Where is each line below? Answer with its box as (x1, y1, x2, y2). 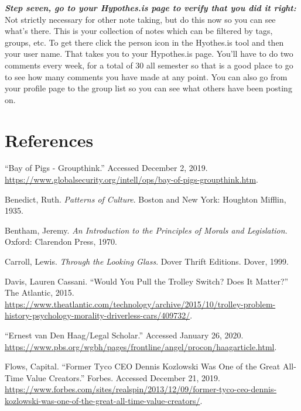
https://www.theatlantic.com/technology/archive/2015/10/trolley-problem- (5, 297, 276, 310)
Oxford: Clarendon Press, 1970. (5, 235, 117, 248)
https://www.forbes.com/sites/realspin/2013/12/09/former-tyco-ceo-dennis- (5, 383, 277, 395)
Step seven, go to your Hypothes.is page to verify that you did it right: (5, 2, 296, 13)
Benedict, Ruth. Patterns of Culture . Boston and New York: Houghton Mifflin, (5, 193, 286, 205)
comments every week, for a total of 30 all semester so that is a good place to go (5, 59, 293, 71)
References (5, 128, 94, 152)
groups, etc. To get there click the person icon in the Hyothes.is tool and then (5, 36, 284, 48)
